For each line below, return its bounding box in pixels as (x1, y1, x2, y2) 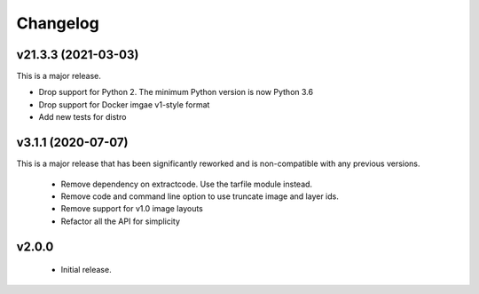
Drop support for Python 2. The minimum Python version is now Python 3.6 (38, 87, 314, 98)
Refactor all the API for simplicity (60, 216, 181, 226)
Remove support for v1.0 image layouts (60, 203, 203, 214)
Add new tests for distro (38, 112, 127, 123)
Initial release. (60, 265, 112, 275)
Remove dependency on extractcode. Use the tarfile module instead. (60, 179, 313, 189)
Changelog (16, 13, 99, 33)
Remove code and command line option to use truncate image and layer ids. (60, 191, 339, 202)
